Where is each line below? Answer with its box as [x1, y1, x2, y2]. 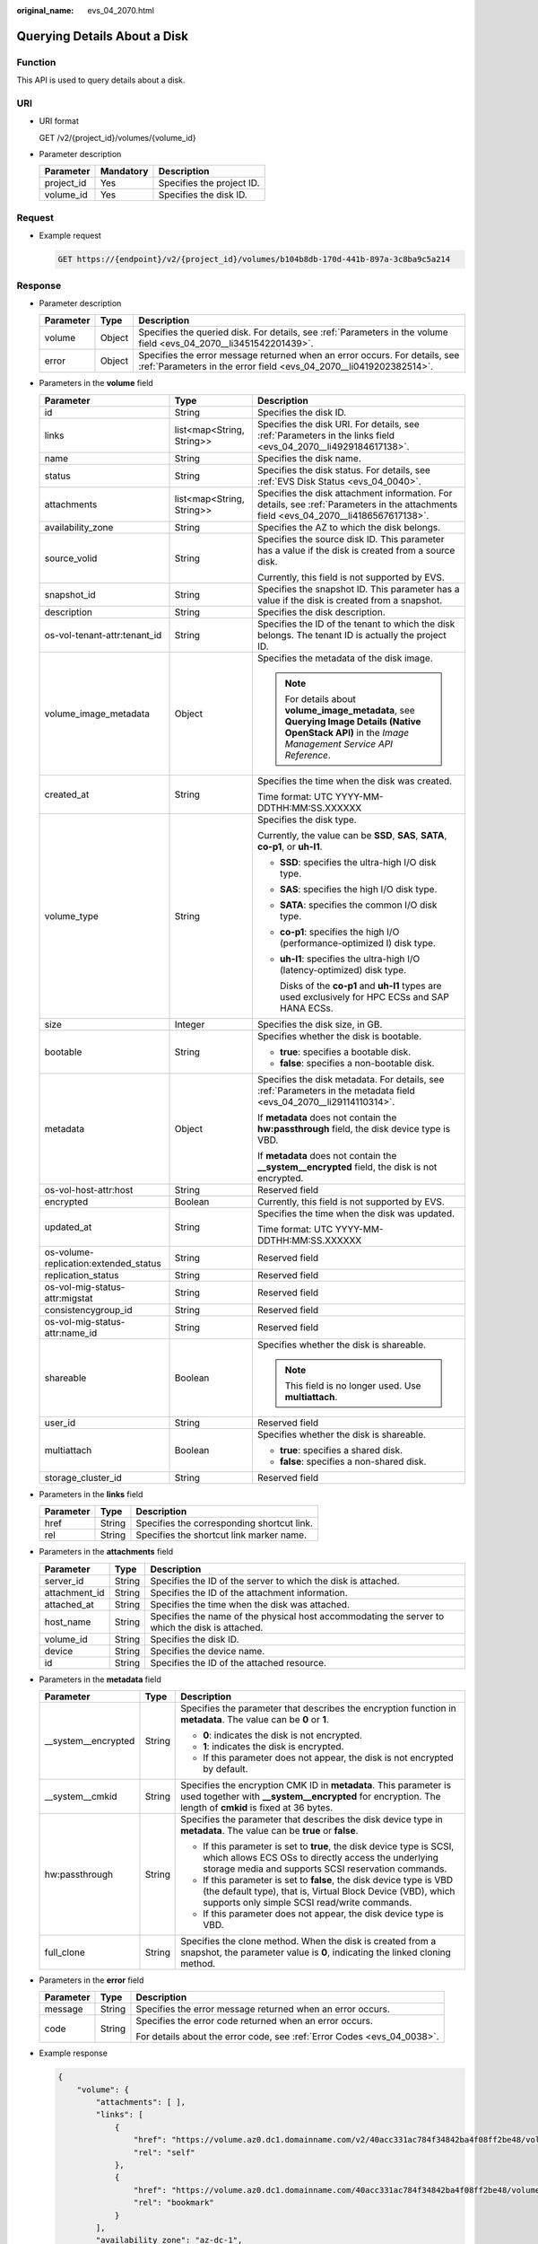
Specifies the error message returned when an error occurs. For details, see [138, 349, 460, 362]
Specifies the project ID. [158, 177, 260, 189]
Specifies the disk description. [256, 606, 386, 618]
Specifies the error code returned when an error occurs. [135, 2015, 374, 2028]
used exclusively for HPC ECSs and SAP [279, 990, 450, 1003]
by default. [203, 1762, 248, 1775]
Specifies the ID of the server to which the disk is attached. [150, 1574, 400, 1587]
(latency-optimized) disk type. [279, 963, 407, 976]
